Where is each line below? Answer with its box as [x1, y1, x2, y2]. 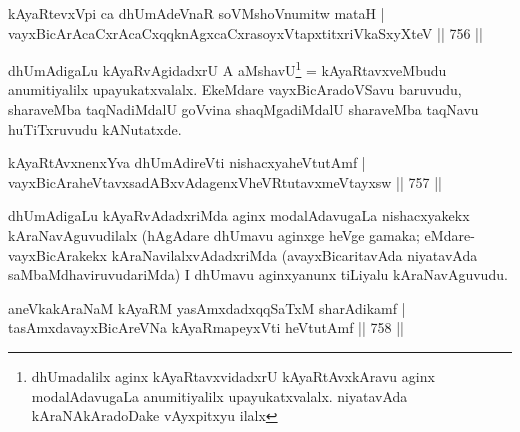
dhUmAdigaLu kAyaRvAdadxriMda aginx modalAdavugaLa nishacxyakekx [8, 205, 470, 226]
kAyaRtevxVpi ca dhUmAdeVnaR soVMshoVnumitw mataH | [8, 3, 385, 23]
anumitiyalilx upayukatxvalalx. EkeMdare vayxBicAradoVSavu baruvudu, [8, 79, 462, 100]
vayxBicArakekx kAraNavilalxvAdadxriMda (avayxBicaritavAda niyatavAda [8, 244, 478, 265]
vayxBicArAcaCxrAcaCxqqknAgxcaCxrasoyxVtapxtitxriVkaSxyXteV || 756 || [8, 22, 483, 43]
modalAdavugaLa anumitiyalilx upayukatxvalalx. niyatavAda [31, 385, 408, 406]
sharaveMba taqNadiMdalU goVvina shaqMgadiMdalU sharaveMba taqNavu [8, 99, 479, 120]
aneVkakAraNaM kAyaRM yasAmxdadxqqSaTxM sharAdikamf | [8, 297, 406, 318]
